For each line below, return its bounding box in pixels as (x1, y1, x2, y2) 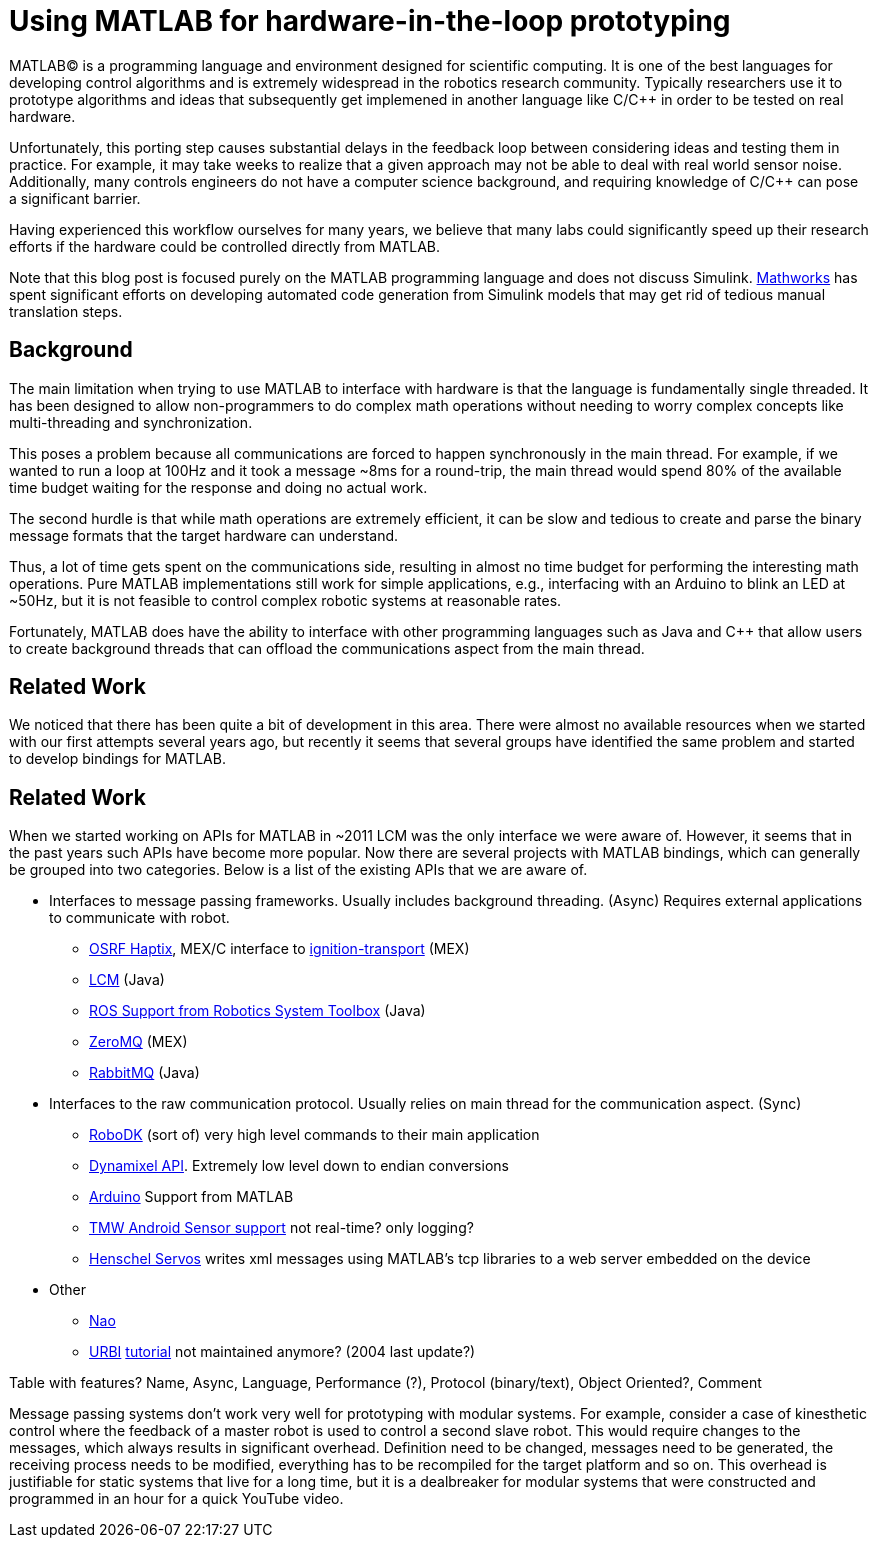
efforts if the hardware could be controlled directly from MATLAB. (9, 237, 441, 255)
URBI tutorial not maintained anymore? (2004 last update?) (89, 1343, 476, 1361)
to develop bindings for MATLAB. (9, 750, 226, 768)
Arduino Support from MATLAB (89, 1188, 294, 1206)
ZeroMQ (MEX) (89, 1033, 188, 1051)
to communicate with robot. (49, 909, 230, 927)
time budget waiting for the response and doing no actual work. (9, 478, 428, 496)
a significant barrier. (9, 189, 141, 207)
